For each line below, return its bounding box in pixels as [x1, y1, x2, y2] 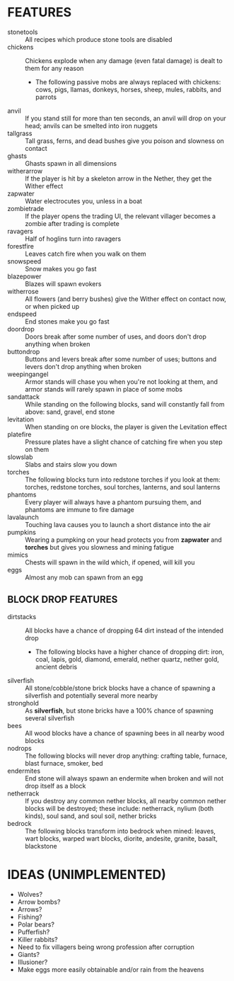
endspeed [7, 310, 37, 318]
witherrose [7, 287, 39, 295]
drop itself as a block [25, 781, 86, 790]
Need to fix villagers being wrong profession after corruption [17, 943, 194, 951]
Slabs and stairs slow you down [25, 460, 117, 468]
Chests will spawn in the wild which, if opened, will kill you [25, 557, 195, 567]
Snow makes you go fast [25, 264, 97, 273]
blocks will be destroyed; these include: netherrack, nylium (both [25, 804, 214, 812]
